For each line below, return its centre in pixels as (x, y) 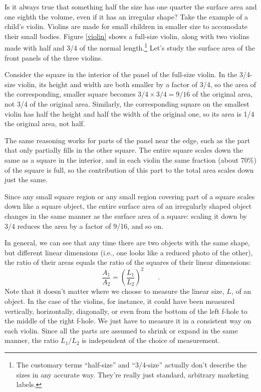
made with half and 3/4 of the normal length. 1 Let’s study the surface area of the (130, 47)
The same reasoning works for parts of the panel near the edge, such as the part (127, 140)
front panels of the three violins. (54, 57)
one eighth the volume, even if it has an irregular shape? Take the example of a (126, 16)
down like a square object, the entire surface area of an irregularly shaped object (128, 206)
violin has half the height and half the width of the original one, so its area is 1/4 (129, 113)
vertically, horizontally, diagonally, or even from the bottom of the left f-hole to (126, 311)
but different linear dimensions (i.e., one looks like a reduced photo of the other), (129, 252)
